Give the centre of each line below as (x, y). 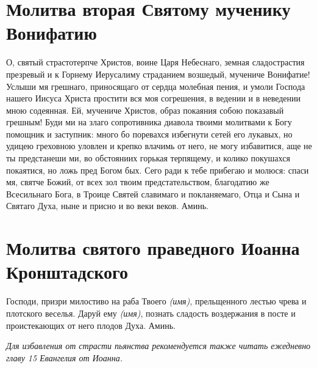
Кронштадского (67, 272)
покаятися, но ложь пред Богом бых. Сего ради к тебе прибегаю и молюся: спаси (158, 170)
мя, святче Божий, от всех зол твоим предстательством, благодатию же (138, 182)
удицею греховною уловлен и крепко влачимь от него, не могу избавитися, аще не (159, 146)
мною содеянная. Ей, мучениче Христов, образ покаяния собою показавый (145, 110)
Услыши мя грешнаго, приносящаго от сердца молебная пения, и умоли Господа (156, 86)
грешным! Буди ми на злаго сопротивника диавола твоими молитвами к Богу (149, 122)
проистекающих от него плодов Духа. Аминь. (91, 325)
